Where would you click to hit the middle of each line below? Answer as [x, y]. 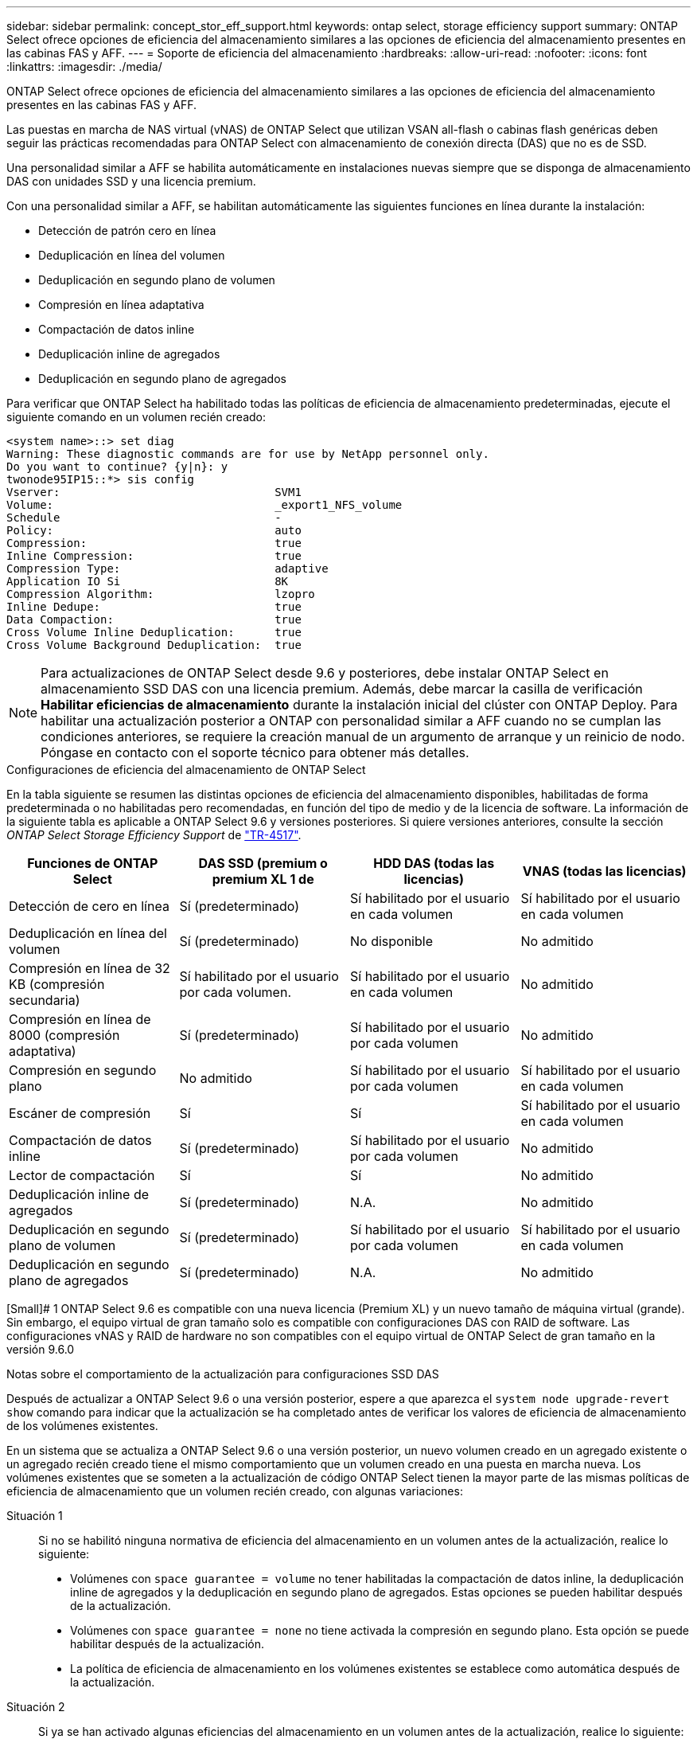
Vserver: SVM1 [154, 492]
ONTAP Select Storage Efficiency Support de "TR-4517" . [154, 835]
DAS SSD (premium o [263, 863]
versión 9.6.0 [41, 1349]
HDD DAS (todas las [434, 863]
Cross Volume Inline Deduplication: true [154, 632]
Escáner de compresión [80, 1113]
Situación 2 [36, 1707]
